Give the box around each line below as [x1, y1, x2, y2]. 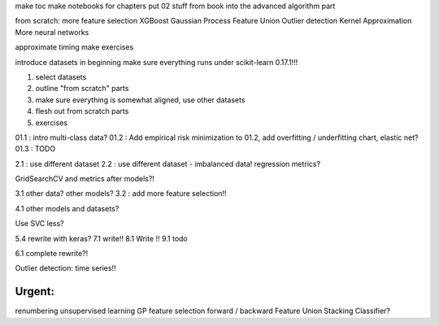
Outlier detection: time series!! [15, 263, 116, 273]
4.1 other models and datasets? [15, 203, 120, 213]
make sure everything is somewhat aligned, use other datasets [35, 94, 246, 105]
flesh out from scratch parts [35, 106, 129, 116]
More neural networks [15, 27, 89, 37]
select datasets [35, 72, 87, 81]
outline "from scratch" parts [35, 84, 129, 93]
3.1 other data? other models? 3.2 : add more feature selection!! [15, 189, 227, 198]
